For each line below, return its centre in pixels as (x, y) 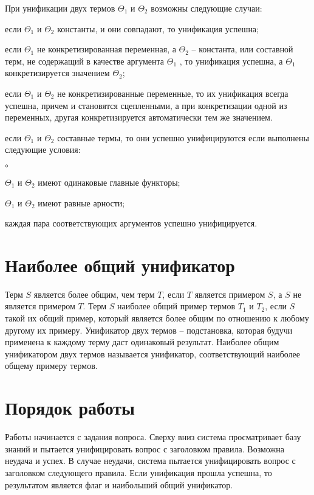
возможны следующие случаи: (206, 8)
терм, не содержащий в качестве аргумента (85, 61)
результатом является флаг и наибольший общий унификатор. (119, 484)
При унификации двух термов (60, 8)
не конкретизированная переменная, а (106, 49)
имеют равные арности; (81, 202)
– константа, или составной (242, 49)
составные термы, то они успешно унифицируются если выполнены (183, 137)
